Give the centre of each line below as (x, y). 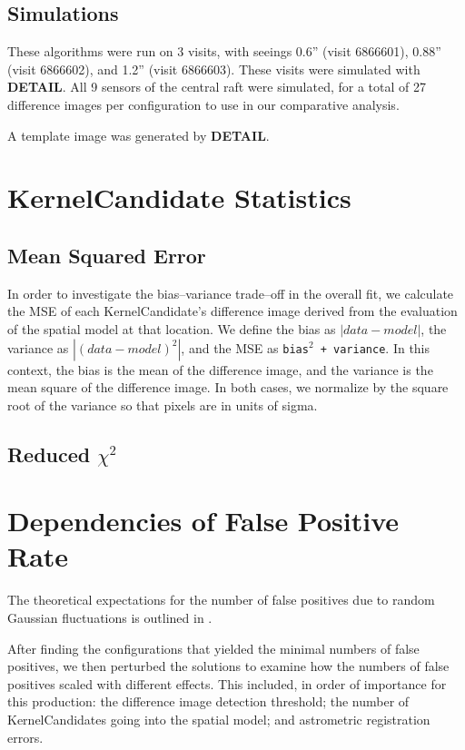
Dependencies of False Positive (203, 521)
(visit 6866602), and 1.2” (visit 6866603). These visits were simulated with (214, 69)
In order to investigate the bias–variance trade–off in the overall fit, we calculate (231, 293)
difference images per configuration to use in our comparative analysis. (203, 104)
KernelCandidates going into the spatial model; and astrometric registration (219, 719)
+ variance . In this (375, 347)
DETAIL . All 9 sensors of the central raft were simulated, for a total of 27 (217, 87)
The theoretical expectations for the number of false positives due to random (221, 600)
